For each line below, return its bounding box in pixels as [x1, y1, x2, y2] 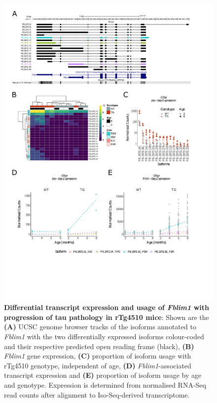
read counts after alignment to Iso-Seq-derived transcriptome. [4, 389, 190, 400]
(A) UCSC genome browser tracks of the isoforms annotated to [4, 321, 196, 332]
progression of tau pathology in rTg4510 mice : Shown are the [4, 312, 209, 322]
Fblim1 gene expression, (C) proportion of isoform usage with [4, 351, 191, 361]
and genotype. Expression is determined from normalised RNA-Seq [4, 380, 206, 390]
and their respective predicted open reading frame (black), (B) [4, 341, 194, 351]
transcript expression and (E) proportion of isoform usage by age [4, 370, 202, 380]
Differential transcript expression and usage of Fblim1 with [4, 302, 209, 313]
